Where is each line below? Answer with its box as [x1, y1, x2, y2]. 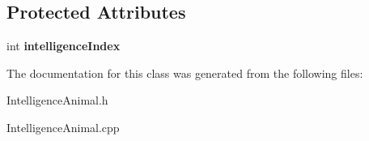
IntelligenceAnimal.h [6, 92, 108, 109]
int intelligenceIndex [6, 37, 121, 54]
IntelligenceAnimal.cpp [6, 118, 120, 135]
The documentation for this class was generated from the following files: [6, 64, 363, 81]
